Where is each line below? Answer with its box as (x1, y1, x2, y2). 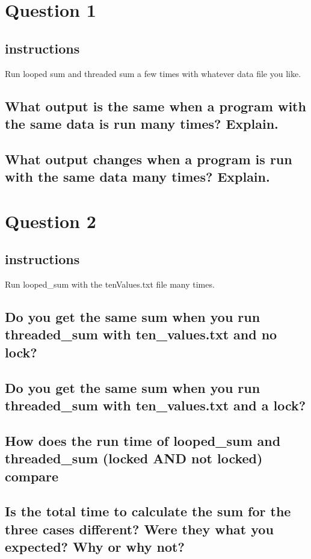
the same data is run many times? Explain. (5, 114, 279, 132)
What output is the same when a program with (5, 96, 306, 115)
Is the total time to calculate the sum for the (5, 502, 291, 520)
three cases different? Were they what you (5, 519, 274, 538)
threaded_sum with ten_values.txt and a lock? (5, 396, 306, 415)
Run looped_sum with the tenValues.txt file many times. (5, 278, 215, 291)
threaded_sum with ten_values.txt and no (5, 325, 277, 344)
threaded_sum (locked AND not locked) (5, 449, 263, 468)
